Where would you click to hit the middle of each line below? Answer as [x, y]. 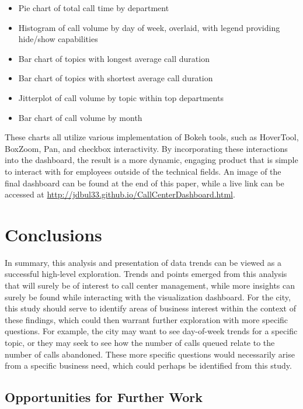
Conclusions [53, 234]
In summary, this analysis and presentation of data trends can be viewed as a [143, 262]
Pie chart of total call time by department [94, 8]
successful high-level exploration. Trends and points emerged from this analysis [146, 274]
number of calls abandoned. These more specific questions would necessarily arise [150, 354]
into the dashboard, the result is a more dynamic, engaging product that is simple [151, 160]
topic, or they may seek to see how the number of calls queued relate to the [140, 342]
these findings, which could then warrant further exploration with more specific [147, 319]
